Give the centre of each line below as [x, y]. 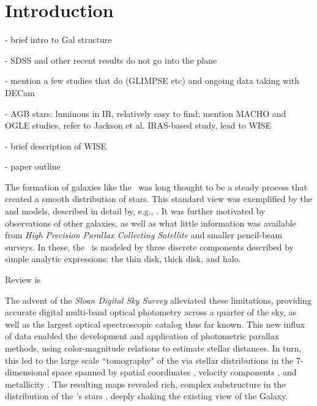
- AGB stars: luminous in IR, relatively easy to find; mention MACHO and [146, 113]
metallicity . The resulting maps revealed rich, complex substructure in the [145, 384]
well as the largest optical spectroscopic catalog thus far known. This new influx [155, 324]
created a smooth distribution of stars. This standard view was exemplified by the [158, 199]
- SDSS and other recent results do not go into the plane [111, 60]
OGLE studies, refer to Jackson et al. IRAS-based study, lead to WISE [138, 125]
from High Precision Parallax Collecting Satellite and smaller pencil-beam [144, 235]
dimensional [27, 372]
